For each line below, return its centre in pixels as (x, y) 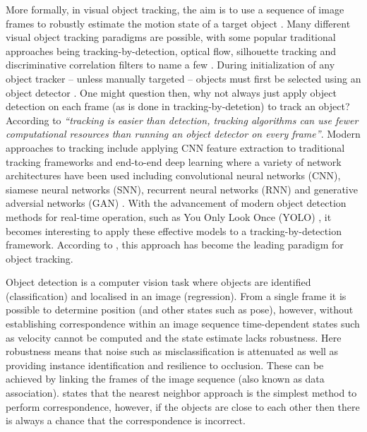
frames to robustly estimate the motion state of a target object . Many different (178, 23)
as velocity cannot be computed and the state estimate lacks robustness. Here (174, 337)
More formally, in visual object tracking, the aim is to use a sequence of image (175, 9)
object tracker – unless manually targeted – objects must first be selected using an (183, 78)
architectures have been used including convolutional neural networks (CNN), (173, 175)
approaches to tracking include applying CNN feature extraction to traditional (175, 147)
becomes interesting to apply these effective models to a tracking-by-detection (174, 230)
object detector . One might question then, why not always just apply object (171, 92)
